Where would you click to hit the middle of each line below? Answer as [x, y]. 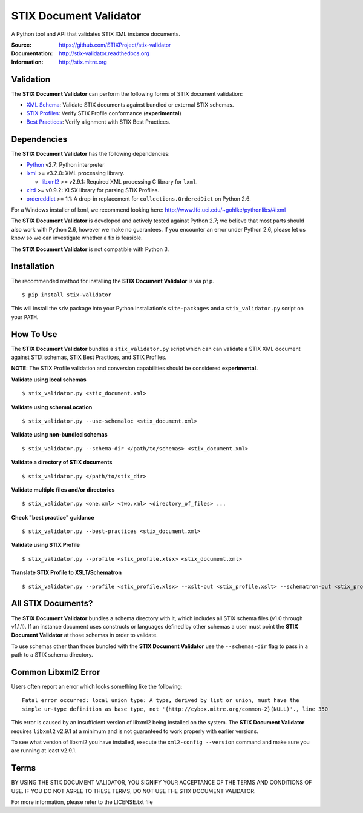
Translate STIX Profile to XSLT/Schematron [67, 572]
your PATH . [25, 317]
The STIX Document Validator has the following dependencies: [90, 153]
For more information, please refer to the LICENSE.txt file [82, 802]
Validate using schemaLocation [52, 407]
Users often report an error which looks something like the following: [97, 686]
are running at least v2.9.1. [44, 751]
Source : [21, 45]
